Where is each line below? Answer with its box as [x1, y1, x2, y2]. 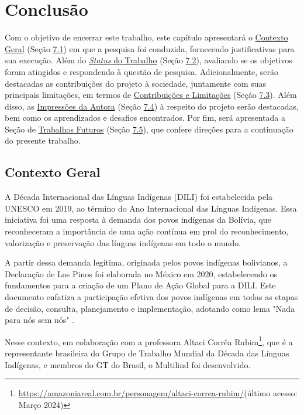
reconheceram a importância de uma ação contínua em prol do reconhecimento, [5, 225, 289, 237]
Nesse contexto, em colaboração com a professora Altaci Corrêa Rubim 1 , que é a [5, 334, 293, 348]
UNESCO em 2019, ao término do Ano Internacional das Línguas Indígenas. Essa [5, 202, 297, 214]
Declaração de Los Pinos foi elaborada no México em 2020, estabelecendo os [5, 267, 278, 280]
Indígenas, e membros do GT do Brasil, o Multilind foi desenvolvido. [5, 358, 251, 370]
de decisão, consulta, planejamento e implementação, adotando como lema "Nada [5, 302, 295, 314]
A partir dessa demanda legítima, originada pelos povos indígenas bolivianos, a [5, 256, 288, 268]
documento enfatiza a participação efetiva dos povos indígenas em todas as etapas [5, 291, 298, 303]
